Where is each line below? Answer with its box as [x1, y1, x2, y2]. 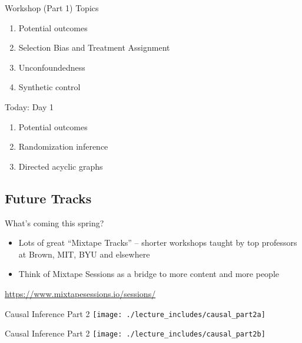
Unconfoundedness [18, 61, 85, 73]
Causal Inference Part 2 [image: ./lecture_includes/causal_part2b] [5, 327, 266, 339]
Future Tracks [5, 189, 92, 207]
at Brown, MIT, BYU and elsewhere [18, 248, 150, 260]
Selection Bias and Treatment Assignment [18, 41, 170, 54]
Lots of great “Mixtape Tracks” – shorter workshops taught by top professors [18, 236, 297, 249]
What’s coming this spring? [5, 216, 104, 229]
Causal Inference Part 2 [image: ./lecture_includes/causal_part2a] [5, 307, 266, 319]
